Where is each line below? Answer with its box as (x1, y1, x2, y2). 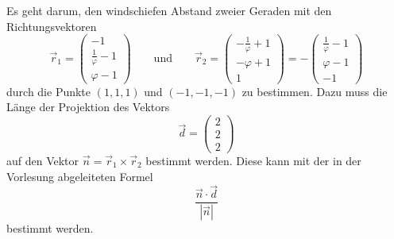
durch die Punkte (6, 83, 91, 99)
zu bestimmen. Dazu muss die (241, 83, 388, 99)
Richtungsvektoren (6, 17, 97, 34)
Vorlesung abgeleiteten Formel (6, 168, 153, 184)
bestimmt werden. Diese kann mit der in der (145, 152, 361, 169)
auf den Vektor (6, 152, 79, 169)
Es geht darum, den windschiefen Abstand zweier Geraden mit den (6, 2, 332, 18)
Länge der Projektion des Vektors (6, 98, 170, 115)
